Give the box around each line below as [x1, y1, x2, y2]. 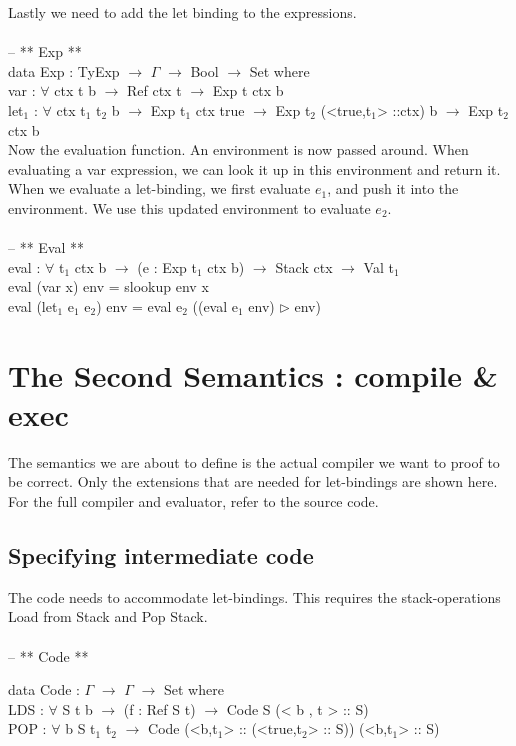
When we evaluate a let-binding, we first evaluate [8, 178, 311, 199]
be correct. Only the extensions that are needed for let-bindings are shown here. [8, 471, 498, 492]
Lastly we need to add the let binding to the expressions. [8, 2, 357, 22]
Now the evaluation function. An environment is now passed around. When [8, 139, 469, 160]
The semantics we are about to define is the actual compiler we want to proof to [8, 451, 500, 472]
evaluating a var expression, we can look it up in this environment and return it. [8, 158, 501, 179]
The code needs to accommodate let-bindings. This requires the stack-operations [8, 586, 501, 607]
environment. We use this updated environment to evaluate [8, 197, 371, 218]
